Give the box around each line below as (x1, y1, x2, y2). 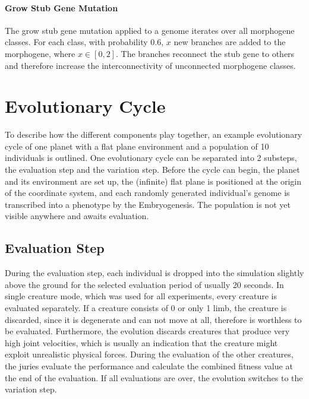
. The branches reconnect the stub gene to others (115, 47, 295, 59)
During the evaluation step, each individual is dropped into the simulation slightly (5, 267, 304, 279)
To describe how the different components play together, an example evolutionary (5, 128, 302, 141)
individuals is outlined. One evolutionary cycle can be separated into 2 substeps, (5, 151, 297, 164)
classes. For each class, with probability (5, 36, 148, 48)
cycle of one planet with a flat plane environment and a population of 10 (5, 140, 269, 152)
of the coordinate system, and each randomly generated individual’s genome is (5, 186, 290, 199)
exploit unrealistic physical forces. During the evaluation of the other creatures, (5, 348, 294, 360)
